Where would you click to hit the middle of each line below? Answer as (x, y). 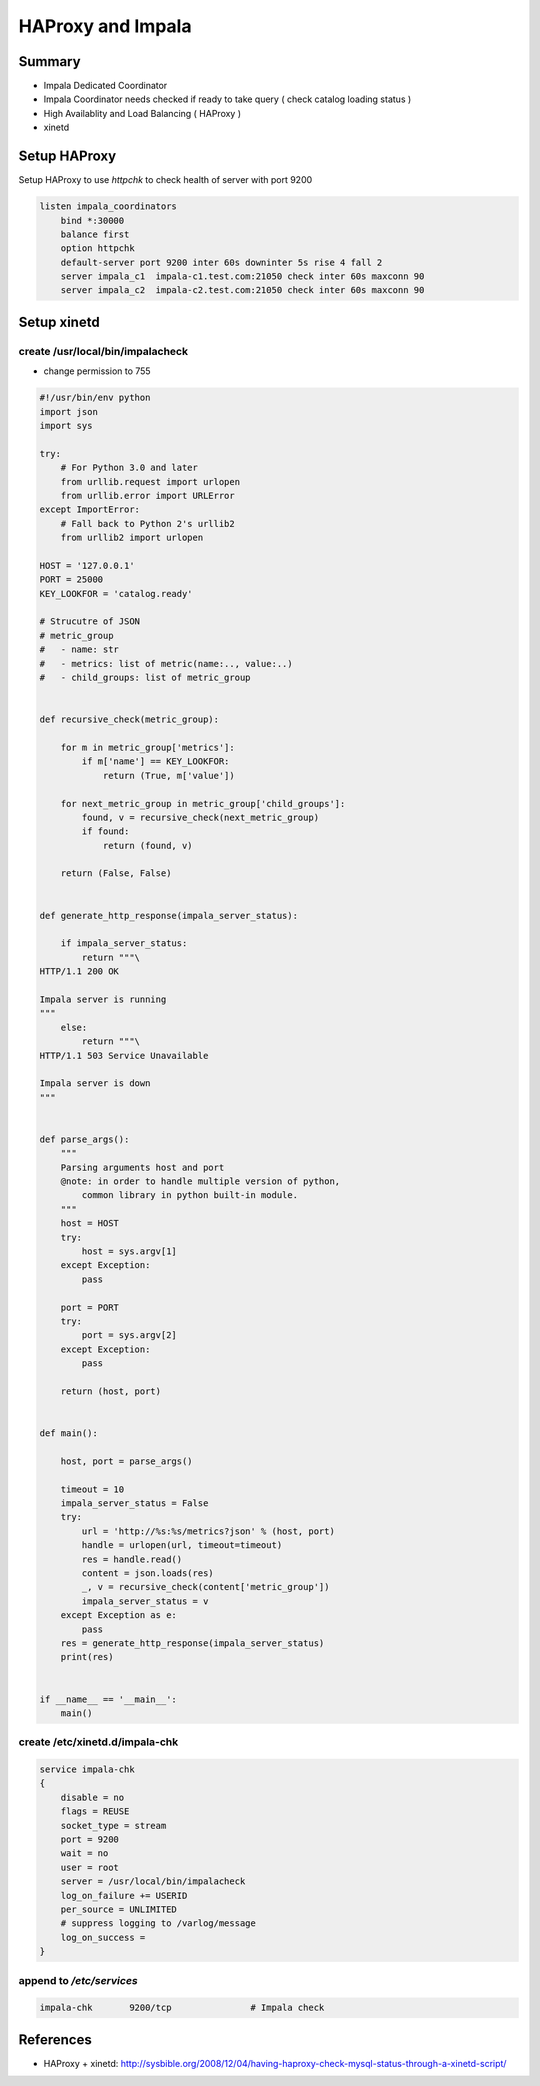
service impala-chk (87, 1769)
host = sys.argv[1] (129, 1251)
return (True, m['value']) (168, 775)
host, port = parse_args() (127, 1461)
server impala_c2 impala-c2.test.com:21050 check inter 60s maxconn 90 (242, 290)
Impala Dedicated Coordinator (105, 86)
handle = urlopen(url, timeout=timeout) (182, 1545)
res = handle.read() (132, 1559)
